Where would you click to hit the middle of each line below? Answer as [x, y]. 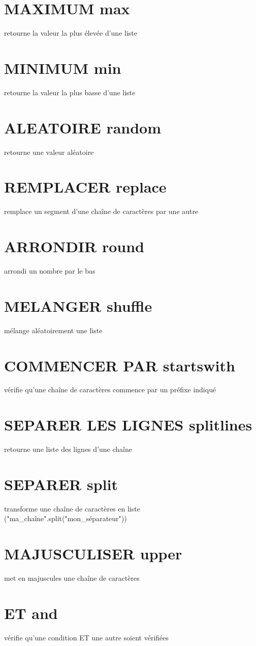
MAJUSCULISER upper [93, 554]
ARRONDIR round [74, 246]
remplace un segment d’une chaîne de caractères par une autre [101, 211]
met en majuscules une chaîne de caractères [72, 578]
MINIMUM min [63, 68]
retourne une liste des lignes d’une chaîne [68, 449]
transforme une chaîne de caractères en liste [72, 508]
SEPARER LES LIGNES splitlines [128, 425]
